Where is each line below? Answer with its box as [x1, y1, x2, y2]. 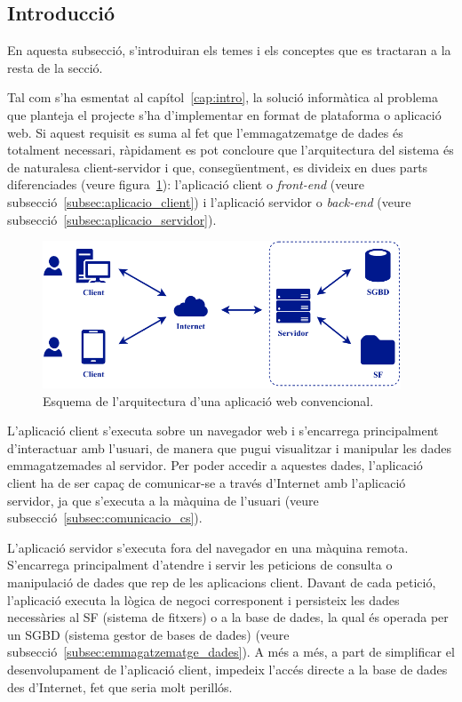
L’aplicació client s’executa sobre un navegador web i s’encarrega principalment [7, 421, 439, 440]
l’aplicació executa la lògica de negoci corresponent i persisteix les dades [7, 590, 400, 609]
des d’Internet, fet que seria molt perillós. [7, 677, 233, 696]
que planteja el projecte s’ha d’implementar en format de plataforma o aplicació [7, 105, 442, 124]
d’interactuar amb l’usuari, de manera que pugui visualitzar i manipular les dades [7, 438, 451, 457]
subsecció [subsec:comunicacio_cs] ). [7, 508, 203, 527]
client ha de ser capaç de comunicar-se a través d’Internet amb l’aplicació [7, 474, 406, 492]
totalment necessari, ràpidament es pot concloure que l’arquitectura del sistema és [7, 140, 454, 159]
